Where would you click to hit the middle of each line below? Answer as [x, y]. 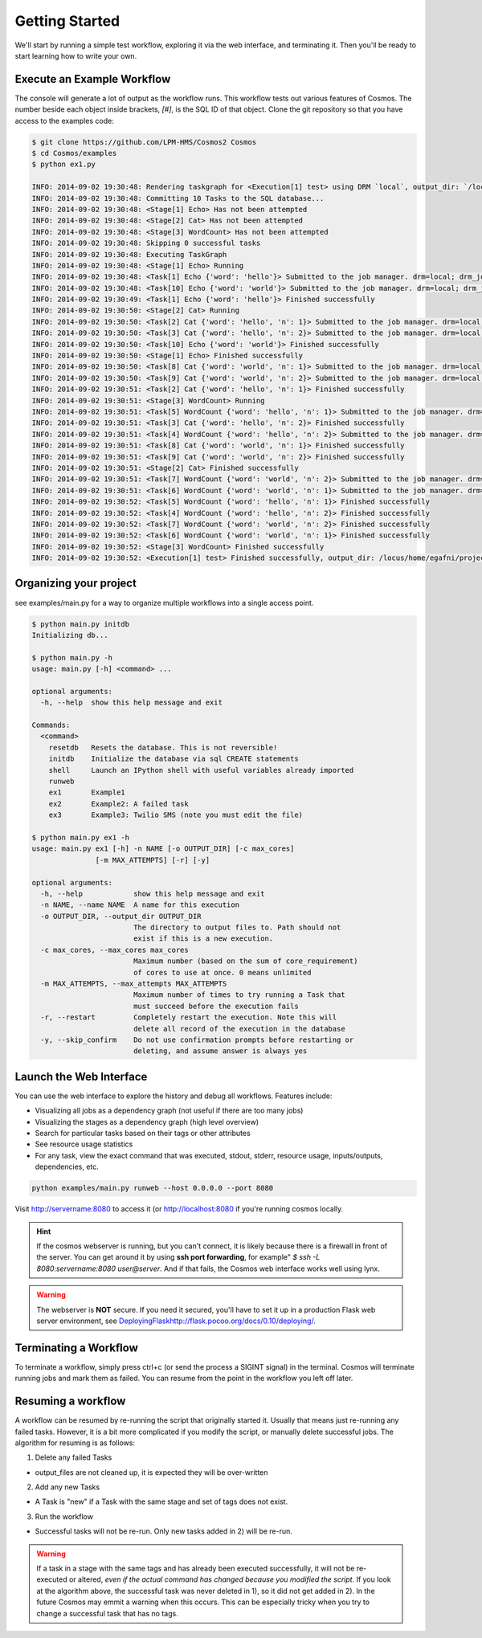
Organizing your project [76, 584]
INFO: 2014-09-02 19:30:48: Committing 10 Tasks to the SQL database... [178, 198]
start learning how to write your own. [76, 55]
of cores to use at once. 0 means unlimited [222, 972]
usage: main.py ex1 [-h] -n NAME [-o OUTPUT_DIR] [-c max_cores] [163, 849]
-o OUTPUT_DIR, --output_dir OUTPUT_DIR [121, 916]
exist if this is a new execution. [203, 939]
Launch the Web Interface [81, 1076]
